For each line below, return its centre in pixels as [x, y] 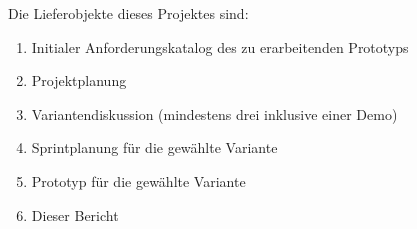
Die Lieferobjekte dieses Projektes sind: [128, 13]
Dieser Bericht [75, 214]
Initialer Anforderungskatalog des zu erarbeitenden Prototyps [220, 46]
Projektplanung [79, 80]
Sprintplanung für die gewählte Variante [154, 147]
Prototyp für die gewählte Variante [138, 180]
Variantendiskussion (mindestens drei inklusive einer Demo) [214, 113]
